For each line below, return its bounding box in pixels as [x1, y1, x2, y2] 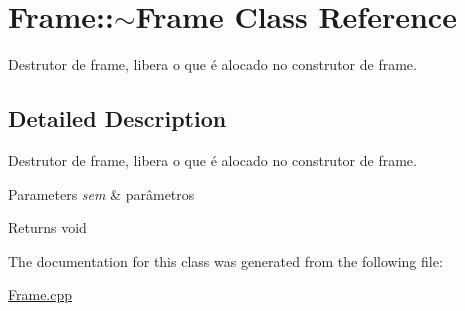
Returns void [8, 217, 87, 238]
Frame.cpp [8, 284, 73, 305]
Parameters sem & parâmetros [8, 183, 195, 204]
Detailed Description [8, 103, 227, 134]
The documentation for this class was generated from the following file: [8, 250, 443, 271]
